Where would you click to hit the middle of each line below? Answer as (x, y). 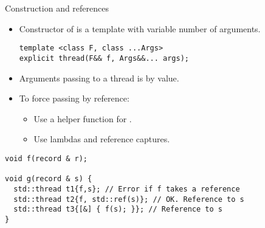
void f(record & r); (46, 158)
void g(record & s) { (49, 179)
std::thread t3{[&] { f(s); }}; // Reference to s (118, 209)
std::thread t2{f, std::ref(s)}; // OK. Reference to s (129, 199)
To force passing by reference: (74, 98)
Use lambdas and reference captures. (102, 139)
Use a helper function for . (83, 118)
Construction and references (57, 8)
